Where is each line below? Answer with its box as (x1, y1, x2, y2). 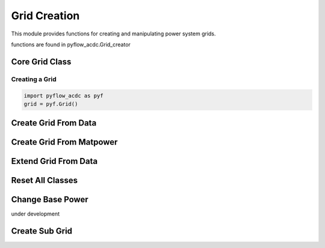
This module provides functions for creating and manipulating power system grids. (11, 30, 216, 37)
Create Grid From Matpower (11, 137, 118, 147)
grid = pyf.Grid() (23, 100, 78, 107)
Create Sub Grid (11, 226, 72, 237)
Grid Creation (11, 9, 80, 22)
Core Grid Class (11, 56, 72, 67)
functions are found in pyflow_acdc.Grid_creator (11, 41, 131, 48)
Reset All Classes (11, 175, 78, 186)
